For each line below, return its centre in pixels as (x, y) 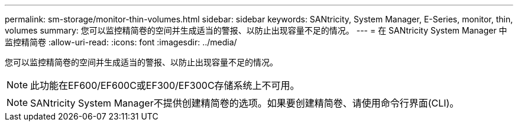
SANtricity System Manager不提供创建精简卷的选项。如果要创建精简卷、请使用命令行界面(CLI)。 (245, 103)
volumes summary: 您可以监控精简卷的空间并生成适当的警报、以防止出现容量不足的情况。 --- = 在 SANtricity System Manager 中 (256, 30)
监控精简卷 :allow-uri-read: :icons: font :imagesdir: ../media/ (121, 42)
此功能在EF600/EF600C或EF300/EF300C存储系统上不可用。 (165, 85)
